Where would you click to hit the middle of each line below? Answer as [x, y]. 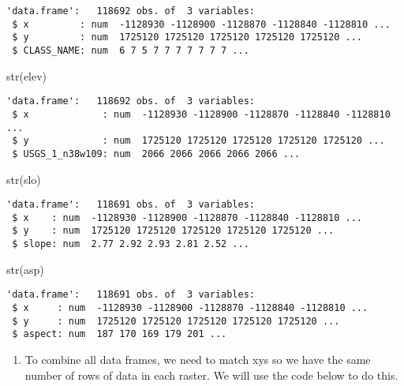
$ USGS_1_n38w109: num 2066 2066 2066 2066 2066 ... [156, 154]
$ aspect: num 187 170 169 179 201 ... [120, 334]
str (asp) [25, 269]
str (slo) [24, 179]
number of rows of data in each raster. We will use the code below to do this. [211, 375]
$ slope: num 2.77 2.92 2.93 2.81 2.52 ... [131, 244]
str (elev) [27, 75]
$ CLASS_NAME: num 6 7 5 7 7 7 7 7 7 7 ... [131, 50]
